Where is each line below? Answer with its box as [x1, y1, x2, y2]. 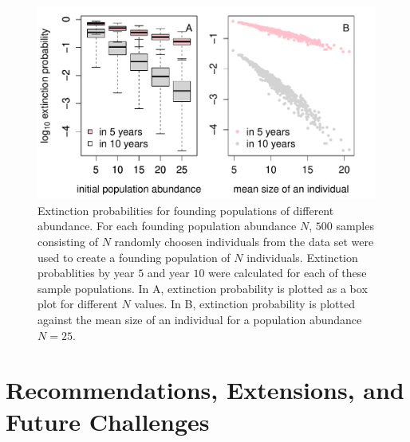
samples [336, 217, 374, 234]
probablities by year [37, 264, 135, 281]
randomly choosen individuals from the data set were [114, 233, 374, 249]
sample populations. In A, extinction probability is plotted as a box [37, 280, 368, 296]
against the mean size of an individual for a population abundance [37, 311, 362, 327]
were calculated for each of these [208, 264, 367, 281]
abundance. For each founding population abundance [37, 217, 297, 234]
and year [147, 264, 190, 281]
